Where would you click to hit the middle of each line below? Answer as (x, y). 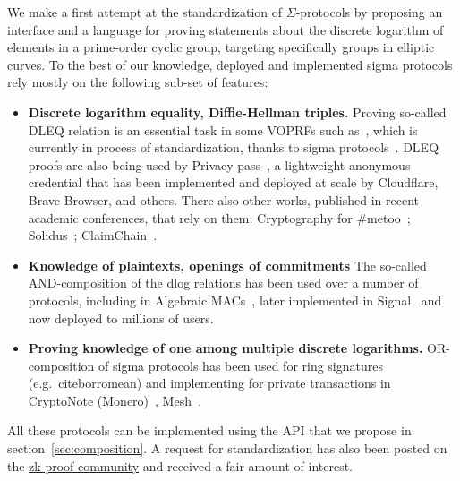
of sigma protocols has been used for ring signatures (241, 365)
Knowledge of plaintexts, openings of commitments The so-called (227, 265)
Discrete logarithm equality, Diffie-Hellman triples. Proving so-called (237, 112)
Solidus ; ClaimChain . (93, 235)
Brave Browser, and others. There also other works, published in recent (224, 199)
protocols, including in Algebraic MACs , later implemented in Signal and (235, 300)
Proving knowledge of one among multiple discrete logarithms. (226, 348)
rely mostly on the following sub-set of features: (138, 82)
